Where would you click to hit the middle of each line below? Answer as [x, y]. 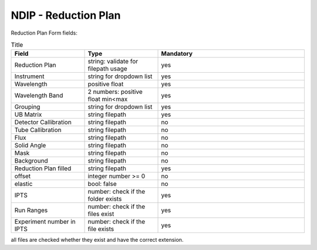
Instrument [29, 76]
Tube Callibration [38, 130]
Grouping [27, 107]
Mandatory [177, 54]
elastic [23, 184]
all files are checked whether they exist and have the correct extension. [97, 240]
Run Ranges [31, 210]
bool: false [102, 184]
